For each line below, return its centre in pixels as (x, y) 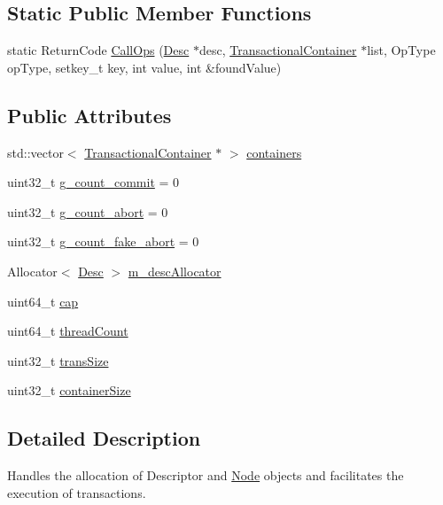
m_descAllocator (175, 271)
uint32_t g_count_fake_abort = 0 (103, 241)
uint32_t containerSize (69, 390)
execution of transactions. (77, 492)
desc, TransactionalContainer (278, 50)
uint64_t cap (43, 301)
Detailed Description (104, 438)
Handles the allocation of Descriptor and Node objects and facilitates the (206, 475)
